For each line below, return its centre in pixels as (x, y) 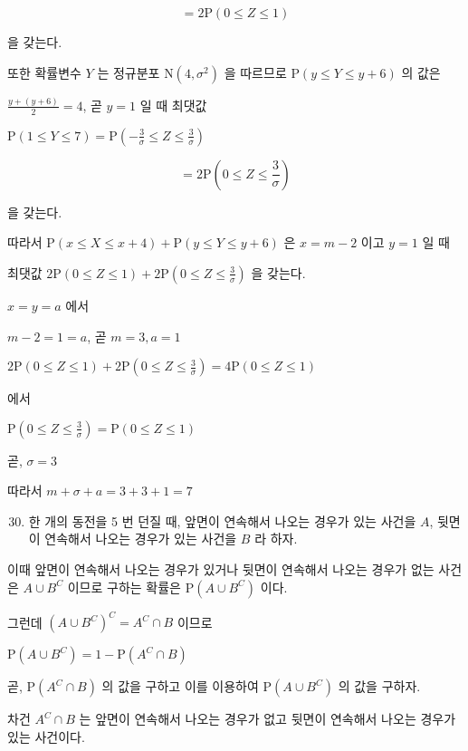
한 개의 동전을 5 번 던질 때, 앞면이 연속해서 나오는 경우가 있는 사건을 (222, 520)
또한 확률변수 (44, 72)
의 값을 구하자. (379, 686)
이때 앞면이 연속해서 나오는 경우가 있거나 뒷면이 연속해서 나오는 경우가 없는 (221, 569)
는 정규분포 (129, 72)
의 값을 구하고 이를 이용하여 (180, 686)
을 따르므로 (255, 72)
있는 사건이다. (46, 736)
